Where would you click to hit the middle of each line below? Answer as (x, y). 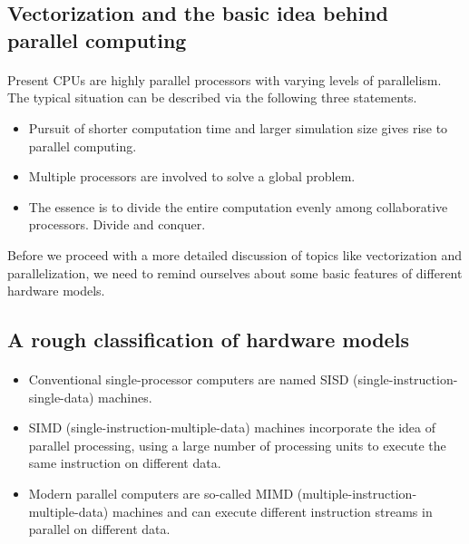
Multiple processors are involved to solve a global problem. (192, 176)
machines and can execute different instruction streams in (272, 511)
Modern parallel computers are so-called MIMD (161, 494)
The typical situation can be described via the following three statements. (212, 97)
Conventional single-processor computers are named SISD (189, 379)
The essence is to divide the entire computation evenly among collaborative (238, 206)
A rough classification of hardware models (208, 340)
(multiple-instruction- (357, 494)
